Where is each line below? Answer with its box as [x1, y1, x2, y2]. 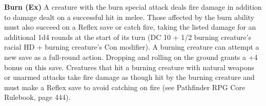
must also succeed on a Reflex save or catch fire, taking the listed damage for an [4, 22, 256, 32]
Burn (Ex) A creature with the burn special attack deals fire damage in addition [4, 2, 262, 12]
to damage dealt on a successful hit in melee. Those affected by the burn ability [4, 11, 254, 22]
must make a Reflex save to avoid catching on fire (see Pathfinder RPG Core [4, 81, 245, 92]
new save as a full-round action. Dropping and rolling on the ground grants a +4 [4, 51, 258, 62]
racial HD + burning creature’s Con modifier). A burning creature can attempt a [4, 41, 259, 52]
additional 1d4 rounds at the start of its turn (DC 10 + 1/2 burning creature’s [4, 31, 252, 42]
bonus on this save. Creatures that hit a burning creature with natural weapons [4, 61, 254, 72]
